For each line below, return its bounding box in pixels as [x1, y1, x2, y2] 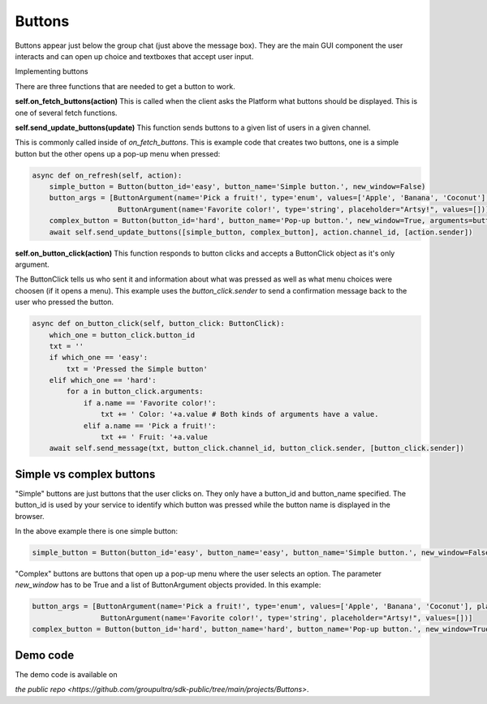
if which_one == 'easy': [49, 353, 149, 363]
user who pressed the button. [15, 297, 114, 307]
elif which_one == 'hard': [49, 376, 157, 385]
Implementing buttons [15, 67, 88, 76]
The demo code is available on [15, 669, 118, 679]
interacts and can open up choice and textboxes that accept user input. [15, 51, 254, 61]
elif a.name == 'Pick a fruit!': [83, 421, 217, 430]
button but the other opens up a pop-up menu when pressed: [15, 148, 221, 158]
